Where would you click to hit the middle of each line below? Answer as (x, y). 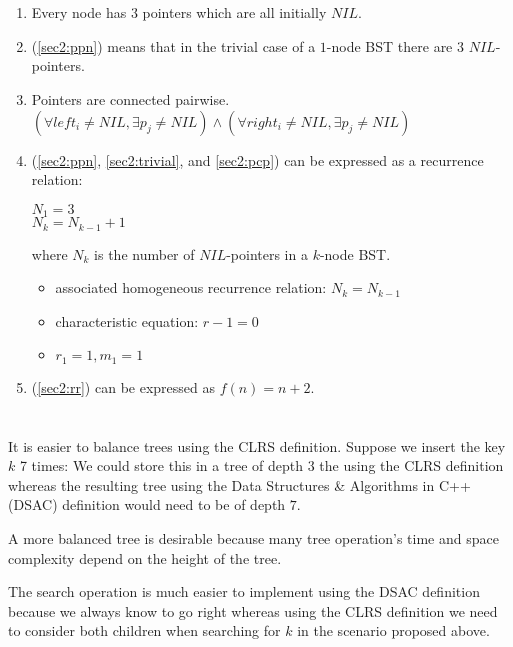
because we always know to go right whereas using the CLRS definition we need (253, 610)
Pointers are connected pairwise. (130, 98)
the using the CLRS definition (411, 465)
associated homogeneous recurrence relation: (191, 287)
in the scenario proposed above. (393, 630)
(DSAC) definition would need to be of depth (147, 504)
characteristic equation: (127, 320)
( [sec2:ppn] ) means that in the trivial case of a (173, 45)
